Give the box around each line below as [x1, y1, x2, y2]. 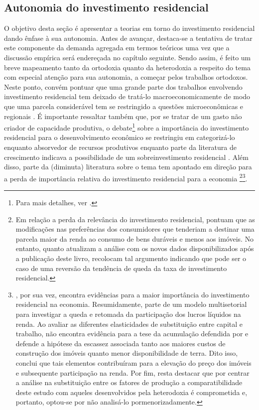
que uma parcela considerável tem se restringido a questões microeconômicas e [4, 101, 244, 111]
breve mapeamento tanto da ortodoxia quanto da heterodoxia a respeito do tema [4, 62, 251, 72]
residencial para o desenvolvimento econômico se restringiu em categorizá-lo [4, 132, 235, 142]
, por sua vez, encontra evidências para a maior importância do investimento [15, 289, 250, 299]
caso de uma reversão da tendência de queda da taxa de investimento [15, 263, 227, 273]
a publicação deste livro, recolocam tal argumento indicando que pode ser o [15, 253, 247, 263]
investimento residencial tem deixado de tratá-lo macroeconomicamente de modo [4, 91, 251, 102]
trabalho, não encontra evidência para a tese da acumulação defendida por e [15, 328, 249, 339]
